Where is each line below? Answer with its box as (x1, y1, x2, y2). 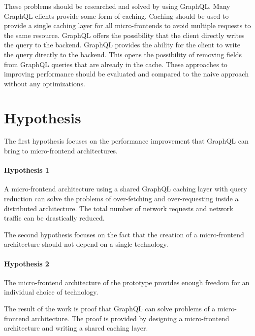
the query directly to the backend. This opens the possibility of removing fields (4, 49, 242, 59)
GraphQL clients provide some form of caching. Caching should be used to (4, 10, 229, 21)
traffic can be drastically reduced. (4, 213, 105, 223)
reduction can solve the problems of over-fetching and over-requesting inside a (4, 193, 239, 204)
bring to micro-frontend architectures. (4, 146, 118, 156)
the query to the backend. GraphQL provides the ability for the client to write (4, 39, 241, 50)
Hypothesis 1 (4, 165, 49, 175)
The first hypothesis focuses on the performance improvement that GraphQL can (4, 136, 249, 146)
